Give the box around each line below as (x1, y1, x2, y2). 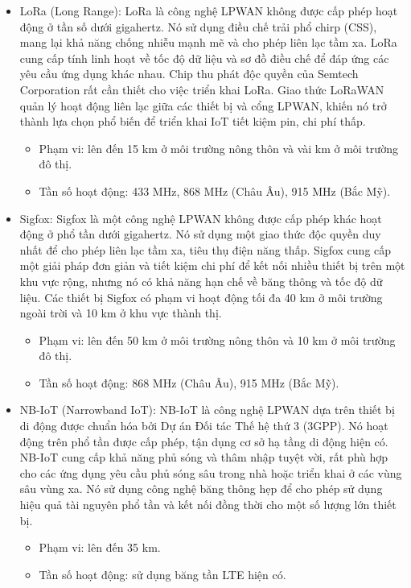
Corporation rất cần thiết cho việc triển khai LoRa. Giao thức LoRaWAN (19, 81, 384, 97)
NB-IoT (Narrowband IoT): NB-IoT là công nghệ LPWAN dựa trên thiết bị (19, 401, 395, 418)
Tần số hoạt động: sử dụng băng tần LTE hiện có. (39, 565, 286, 582)
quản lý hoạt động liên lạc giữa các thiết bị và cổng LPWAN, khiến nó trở (19, 97, 387, 114)
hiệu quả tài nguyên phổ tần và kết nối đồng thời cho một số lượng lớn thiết (19, 496, 397, 513)
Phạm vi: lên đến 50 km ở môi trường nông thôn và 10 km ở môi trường (39, 331, 396, 348)
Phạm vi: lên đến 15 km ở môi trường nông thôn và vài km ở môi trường (39, 139, 398, 156)
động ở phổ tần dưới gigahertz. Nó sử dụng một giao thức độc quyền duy (19, 226, 381, 242)
